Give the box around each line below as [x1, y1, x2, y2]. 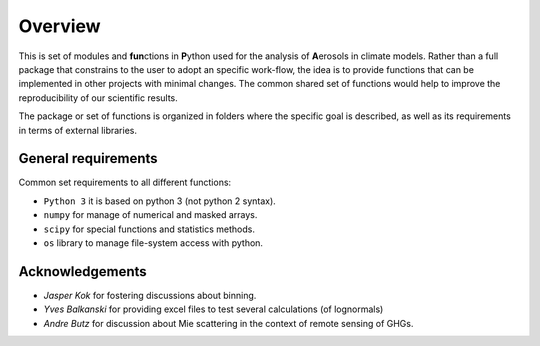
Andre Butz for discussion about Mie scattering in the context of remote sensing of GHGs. [43, 317, 414, 329]
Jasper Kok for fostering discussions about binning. [43, 289, 257, 301]
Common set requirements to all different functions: [18, 176, 232, 189]
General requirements [18, 150, 159, 167]
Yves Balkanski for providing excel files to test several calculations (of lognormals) [43, 303, 384, 315]
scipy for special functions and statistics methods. [43, 223, 255, 235]
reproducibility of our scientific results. [18, 91, 179, 104]
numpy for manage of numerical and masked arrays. [43, 209, 258, 221]
